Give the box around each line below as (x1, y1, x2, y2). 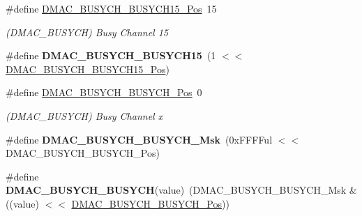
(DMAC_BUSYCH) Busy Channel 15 (6, 24, 168, 39)
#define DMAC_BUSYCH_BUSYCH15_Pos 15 (6, 1, 217, 15)
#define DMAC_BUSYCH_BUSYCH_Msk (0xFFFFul (6, 132, 273, 146)
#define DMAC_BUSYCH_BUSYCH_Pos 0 (6, 85, 202, 100)
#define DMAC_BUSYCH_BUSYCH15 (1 (6, 48, 216, 63)
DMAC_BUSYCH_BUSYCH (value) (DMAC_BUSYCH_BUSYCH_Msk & (6, 183, 357, 197)
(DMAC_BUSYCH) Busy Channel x (6, 108, 163, 123)
